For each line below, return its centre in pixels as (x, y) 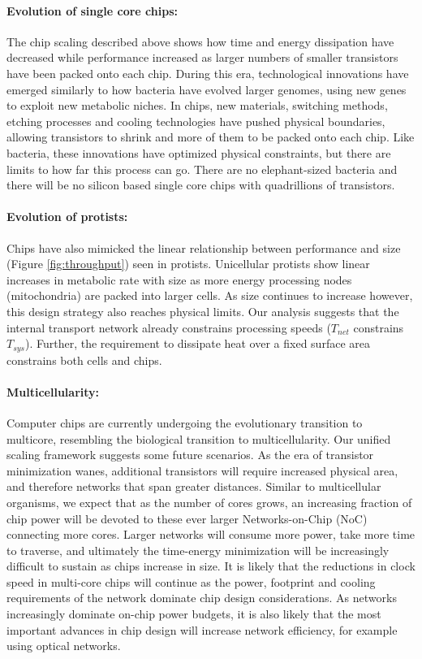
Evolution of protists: (67, 217)
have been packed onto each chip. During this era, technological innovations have (208, 73)
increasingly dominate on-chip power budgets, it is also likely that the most (194, 614)
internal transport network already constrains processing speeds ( (169, 327)
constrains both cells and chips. (84, 360)
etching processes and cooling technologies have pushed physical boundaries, (196, 121)
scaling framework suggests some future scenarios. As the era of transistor (190, 455)
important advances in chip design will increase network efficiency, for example (202, 629)
